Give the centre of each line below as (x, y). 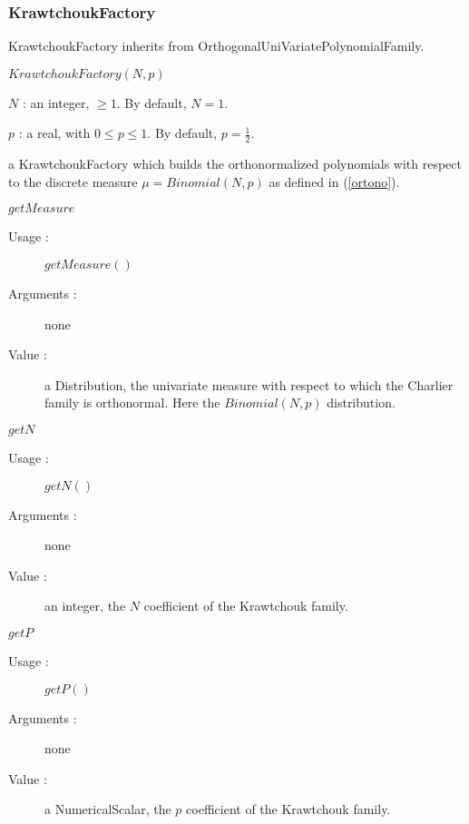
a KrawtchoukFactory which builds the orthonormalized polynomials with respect (235, 164)
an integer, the (85, 606)
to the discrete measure (73, 181)
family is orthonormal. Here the (132, 402)
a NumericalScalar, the (108, 809)
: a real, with (54, 133)
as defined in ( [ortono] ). (334, 181)
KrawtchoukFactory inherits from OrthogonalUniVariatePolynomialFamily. (216, 46)
